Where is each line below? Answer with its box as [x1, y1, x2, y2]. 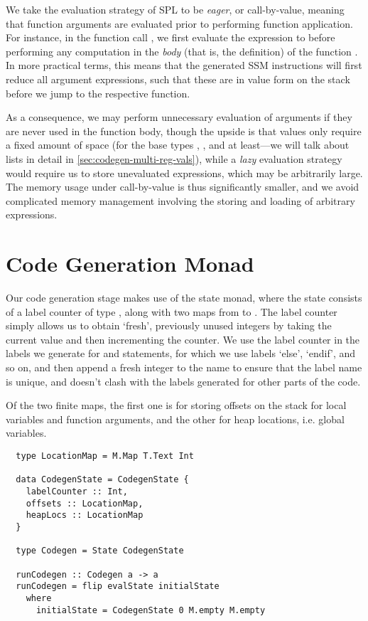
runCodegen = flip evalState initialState [16, 581, 220, 592]
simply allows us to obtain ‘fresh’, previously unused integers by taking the [6, 318, 332, 333]
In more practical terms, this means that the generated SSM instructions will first [6, 58, 362, 73]
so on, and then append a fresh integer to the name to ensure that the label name [6, 360, 362, 374]
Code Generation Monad [6, 249, 254, 278]
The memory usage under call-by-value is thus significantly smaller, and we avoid [6, 179, 359, 194]
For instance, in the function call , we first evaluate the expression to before [6, 30, 335, 45]
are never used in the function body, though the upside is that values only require [6, 123, 362, 138]
